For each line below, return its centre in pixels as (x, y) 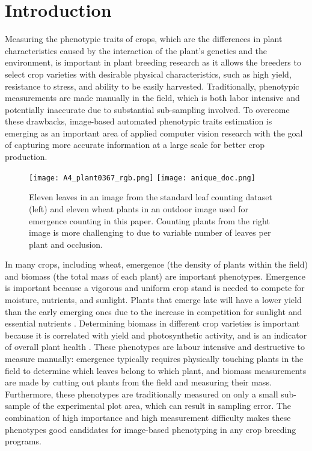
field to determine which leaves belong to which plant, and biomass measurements (156, 370)
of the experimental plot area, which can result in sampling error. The (162, 406)
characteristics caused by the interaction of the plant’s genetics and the (136, 50)
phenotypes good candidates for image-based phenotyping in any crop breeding (151, 429)
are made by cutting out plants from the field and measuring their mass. (138, 382)
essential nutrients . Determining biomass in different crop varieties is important (152, 323)
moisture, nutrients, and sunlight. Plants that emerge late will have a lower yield (153, 300)
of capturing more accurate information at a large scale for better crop (135, 145)
